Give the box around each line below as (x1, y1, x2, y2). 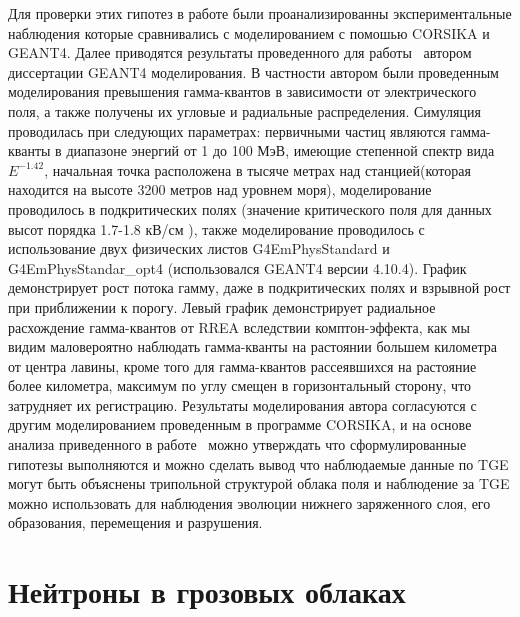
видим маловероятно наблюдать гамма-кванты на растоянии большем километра (8, 336, 497, 357)
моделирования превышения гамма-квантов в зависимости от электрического (8, 81, 477, 102)
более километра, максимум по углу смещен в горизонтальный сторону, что (8, 375, 472, 396)
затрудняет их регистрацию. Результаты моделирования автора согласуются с (8, 394, 477, 415)
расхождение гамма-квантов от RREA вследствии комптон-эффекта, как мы (8, 316, 470, 337)
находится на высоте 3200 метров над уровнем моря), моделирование (8, 179, 432, 200)
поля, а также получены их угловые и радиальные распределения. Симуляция (8, 100, 481, 121)
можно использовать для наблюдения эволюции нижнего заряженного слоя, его (8, 492, 491, 513)
